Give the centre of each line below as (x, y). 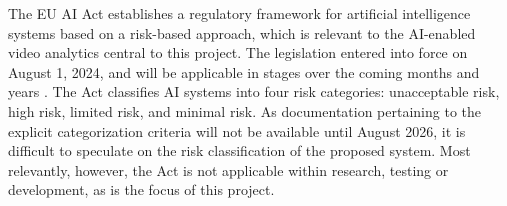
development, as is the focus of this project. (141, 189)
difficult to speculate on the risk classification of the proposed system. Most (239, 150)
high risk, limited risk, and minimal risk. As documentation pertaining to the (245, 110)
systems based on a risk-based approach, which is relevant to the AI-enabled (242, 32)
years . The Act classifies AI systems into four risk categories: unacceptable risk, (254, 91)
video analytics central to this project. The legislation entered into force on (238, 52)
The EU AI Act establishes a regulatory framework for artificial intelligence (239, 13)
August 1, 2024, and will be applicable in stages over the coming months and (244, 71)
